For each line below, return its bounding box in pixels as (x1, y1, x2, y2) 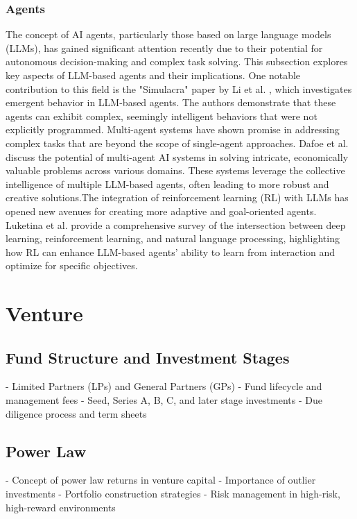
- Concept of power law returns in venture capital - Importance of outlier (6, 473, 316, 487)
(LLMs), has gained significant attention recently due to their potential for (6, 40, 323, 55)
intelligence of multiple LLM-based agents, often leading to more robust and (6, 176, 329, 191)
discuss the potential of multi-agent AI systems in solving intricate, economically (6, 149, 349, 164)
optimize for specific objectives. (6, 258, 138, 273)
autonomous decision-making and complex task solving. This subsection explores (6, 54, 348, 69)
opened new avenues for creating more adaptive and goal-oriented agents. (6, 203, 317, 218)
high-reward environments (6, 500, 116, 514)
